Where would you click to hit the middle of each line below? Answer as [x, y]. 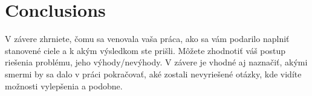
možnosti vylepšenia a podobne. [64, 85]
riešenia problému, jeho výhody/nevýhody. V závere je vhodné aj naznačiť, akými [156, 62]
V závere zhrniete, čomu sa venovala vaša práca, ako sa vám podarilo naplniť [147, 39]
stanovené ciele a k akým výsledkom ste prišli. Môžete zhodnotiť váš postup [145, 50]
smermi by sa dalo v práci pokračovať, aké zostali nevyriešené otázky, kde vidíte [153, 73]
